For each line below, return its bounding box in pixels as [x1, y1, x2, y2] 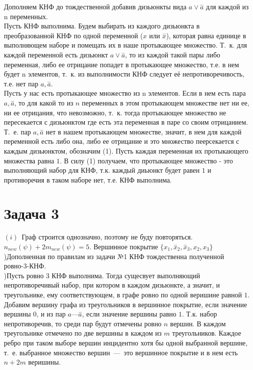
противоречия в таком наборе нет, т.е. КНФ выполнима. [4, 174, 172, 185]
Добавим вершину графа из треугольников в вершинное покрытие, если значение [4, 299, 247, 309]
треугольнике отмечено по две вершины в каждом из [4, 328, 162, 338]
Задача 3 [4, 203, 59, 223]
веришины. [28, 357, 61, 367]
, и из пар [36, 309, 66, 319]
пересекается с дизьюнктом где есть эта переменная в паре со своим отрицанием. [4, 117, 248, 127]
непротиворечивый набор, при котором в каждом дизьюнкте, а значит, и [4, 280, 220, 290]
